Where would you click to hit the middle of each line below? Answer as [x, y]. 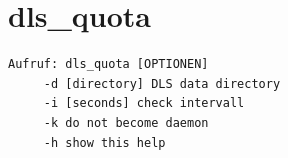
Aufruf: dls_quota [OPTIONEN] [108, 64]
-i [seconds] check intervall [144, 103]
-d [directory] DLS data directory [162, 83]
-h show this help [104, 142]
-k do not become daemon [126, 122]
